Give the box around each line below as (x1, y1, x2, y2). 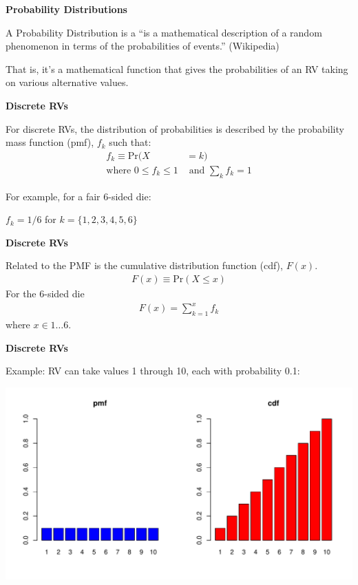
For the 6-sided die (6, 286, 85, 301)
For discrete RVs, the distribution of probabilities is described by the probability (6, 121, 344, 136)
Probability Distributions (6, 2, 127, 16)
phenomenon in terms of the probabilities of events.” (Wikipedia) (6, 39, 280, 53)
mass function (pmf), (6, 135, 94, 149)
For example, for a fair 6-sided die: (6, 189, 151, 203)
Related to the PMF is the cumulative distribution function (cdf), (6, 258, 283, 273)
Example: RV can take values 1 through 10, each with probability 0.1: (6, 363, 300, 378)
